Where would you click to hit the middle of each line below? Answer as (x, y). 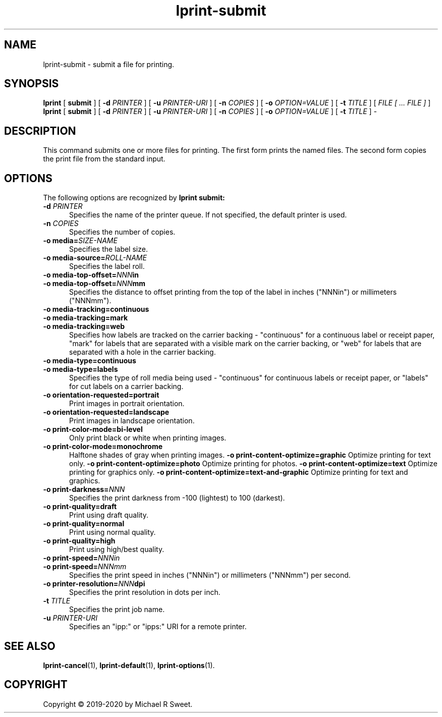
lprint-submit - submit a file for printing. (109, 64)
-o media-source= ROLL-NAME (95, 258)
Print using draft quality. (109, 515)
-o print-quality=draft (80, 507)
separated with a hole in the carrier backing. (143, 352)
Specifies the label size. (108, 249)
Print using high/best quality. (117, 549)
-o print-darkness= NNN (84, 489)
